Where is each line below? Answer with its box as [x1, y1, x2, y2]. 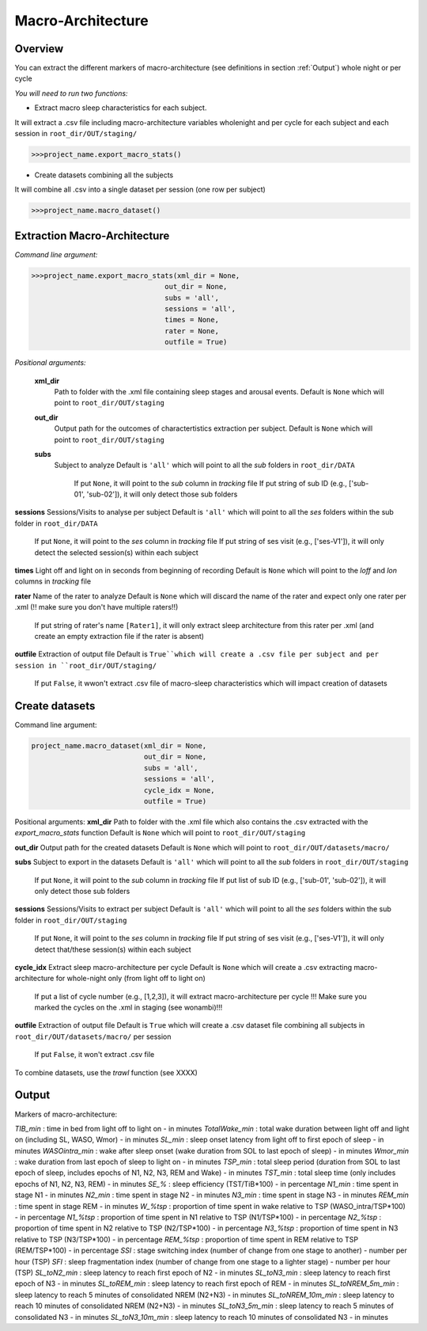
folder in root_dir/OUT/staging [14, 915, 127, 925]
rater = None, [164, 326, 219, 336]
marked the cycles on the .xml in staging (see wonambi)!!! [34, 1002, 223, 1013]
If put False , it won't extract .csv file [34, 1050, 155, 1059]
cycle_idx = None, [143, 785, 215, 795]
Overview [14, 42, 64, 55]
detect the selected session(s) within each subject [34, 547, 199, 557]
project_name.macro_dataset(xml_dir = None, [31, 741, 207, 751]
